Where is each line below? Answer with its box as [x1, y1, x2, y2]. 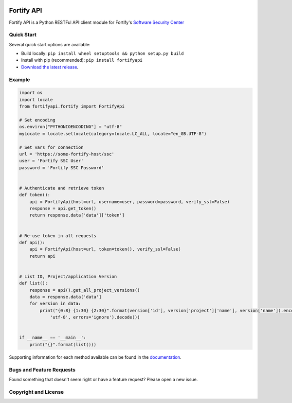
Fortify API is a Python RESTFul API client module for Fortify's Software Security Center [9, 19, 184, 25]
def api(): [19, 240, 45, 245]
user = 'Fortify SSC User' [19, 158, 84, 164]
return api [29, 253, 55, 259]
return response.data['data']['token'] [29, 212, 125, 218]
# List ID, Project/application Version [19, 274, 117, 279]
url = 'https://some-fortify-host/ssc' [19, 151, 114, 157]
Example [9, 76, 30, 83]
